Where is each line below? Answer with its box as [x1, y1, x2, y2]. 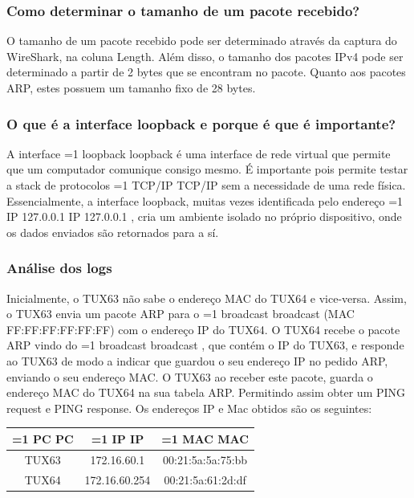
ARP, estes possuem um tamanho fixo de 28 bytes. [6, 80, 256, 96]
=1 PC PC [12, 430, 74, 447]
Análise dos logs [6, 258, 112, 278]
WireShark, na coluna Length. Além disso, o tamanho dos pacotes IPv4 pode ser [6, 47, 404, 64]
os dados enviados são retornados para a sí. [6, 223, 219, 240]
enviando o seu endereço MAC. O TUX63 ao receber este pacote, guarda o [6, 368, 373, 385]
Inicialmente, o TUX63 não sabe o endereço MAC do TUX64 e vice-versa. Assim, [6, 289, 407, 306]
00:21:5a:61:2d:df [164, 471, 246, 488]
